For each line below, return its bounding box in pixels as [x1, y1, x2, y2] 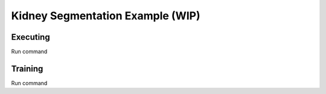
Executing [11, 32, 51, 42]
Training [11, 63, 43, 74]
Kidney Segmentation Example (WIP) [11, 9, 200, 22]
